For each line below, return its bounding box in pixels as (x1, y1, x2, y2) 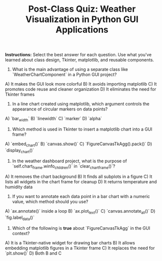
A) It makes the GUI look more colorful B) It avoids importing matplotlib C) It (5, 81, 157, 87)
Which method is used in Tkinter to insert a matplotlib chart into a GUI (12, 126, 153, 132)
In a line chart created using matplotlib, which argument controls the (12, 101, 150, 107)
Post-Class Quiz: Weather (28, 3, 136, 15)
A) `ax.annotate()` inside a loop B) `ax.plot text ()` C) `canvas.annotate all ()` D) (5, 208, 156, 216)
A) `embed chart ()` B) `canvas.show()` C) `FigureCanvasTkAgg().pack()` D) (5, 141, 152, 148)
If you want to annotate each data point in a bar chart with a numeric (12, 194, 150, 199)
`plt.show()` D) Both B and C (5, 250, 62, 256)
